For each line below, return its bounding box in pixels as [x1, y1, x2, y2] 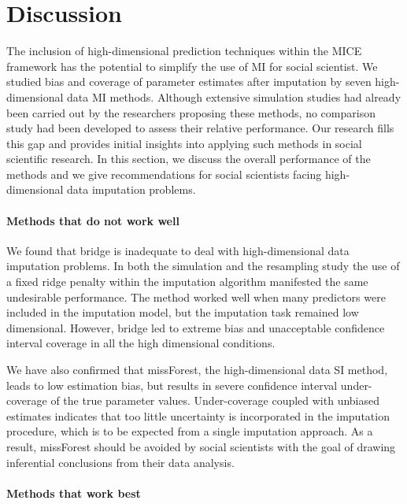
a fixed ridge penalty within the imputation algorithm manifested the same [6, 273, 368, 290]
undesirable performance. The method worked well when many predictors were [6, 288, 386, 305]
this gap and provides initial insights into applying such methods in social [6, 135, 362, 151]
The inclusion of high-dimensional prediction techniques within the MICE [6, 43, 362, 59]
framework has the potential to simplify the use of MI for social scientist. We [6, 57, 378, 74]
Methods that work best [6, 484, 141, 501]
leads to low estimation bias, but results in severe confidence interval [6, 376, 338, 393]
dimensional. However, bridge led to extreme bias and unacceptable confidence [6, 319, 385, 335]
